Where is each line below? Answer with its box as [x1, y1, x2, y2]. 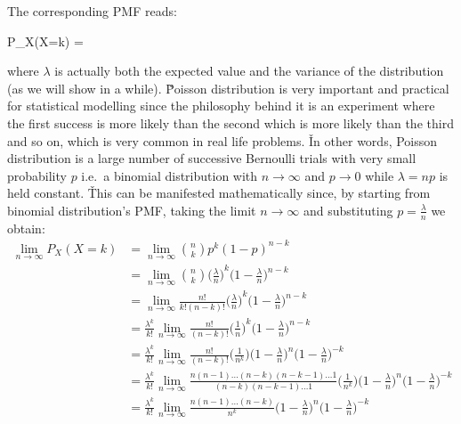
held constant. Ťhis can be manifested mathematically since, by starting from [7, 183, 431, 202]
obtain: [7, 218, 45, 237]
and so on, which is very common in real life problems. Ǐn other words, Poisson [7, 131, 438, 150]
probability [7, 166, 67, 184]
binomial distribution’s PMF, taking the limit [7, 200, 256, 219]
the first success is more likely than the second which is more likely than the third [7, 113, 454, 132]
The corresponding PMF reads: [7, 2, 177, 20]
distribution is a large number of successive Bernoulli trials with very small [7, 149, 417, 167]
